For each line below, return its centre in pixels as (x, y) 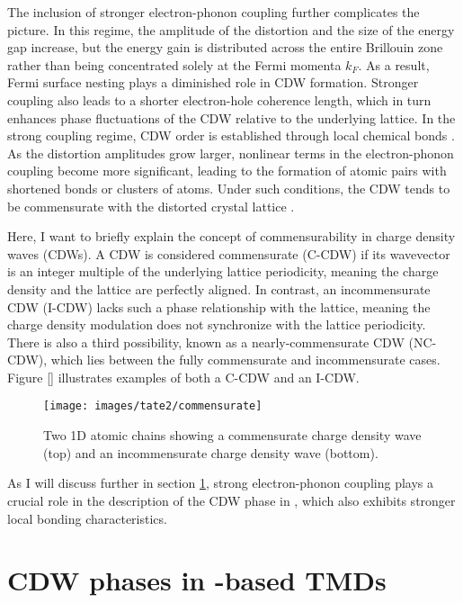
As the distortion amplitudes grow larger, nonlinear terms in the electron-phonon (231, 153)
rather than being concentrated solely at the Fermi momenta (174, 64)
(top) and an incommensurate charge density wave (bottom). (211, 452)
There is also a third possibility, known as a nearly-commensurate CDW (206, 342)
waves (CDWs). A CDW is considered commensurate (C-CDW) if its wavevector (229, 253)
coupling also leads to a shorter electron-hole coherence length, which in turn (219, 99)
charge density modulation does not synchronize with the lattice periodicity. (217, 324)
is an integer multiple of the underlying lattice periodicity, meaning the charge (223, 271)
